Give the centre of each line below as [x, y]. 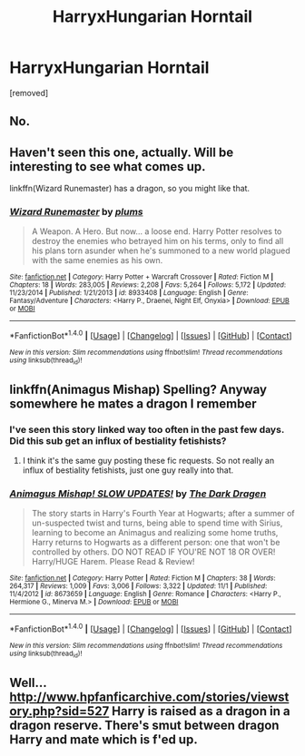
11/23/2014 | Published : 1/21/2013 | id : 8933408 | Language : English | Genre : [129, 293]
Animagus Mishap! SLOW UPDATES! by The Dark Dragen [138, 494]
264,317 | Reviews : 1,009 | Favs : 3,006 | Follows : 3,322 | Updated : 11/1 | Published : [138, 586]
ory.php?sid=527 [59, 711]
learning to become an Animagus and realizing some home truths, [155, 533]
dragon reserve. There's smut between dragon [144, 725]
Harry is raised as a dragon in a [201, 711]
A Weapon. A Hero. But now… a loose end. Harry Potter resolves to [157, 231]
